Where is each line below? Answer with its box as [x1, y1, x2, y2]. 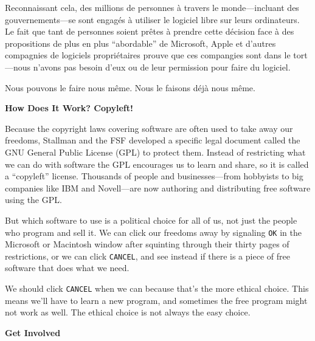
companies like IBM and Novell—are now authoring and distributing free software [5, 181, 311, 194]
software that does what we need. [5, 261, 130, 274]
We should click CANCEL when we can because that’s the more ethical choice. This [5, 282, 309, 294]
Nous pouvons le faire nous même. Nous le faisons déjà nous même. [5, 81, 255, 94]
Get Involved [5, 326, 61, 339]
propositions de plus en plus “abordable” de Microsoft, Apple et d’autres [5, 36, 276, 49]
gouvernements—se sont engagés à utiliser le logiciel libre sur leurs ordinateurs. [5, 13, 300, 26]
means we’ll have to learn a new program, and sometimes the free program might [5, 294, 308, 306]
